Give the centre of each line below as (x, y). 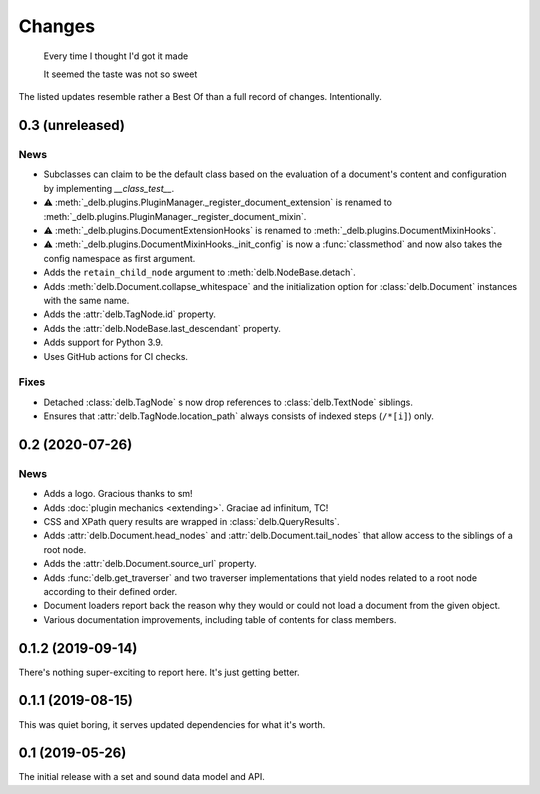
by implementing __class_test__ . (109, 188)
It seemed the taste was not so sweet (120, 74)
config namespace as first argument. (119, 258)
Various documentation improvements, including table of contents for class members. (220, 619)
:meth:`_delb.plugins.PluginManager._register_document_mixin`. (175, 216)
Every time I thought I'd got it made (116, 56)
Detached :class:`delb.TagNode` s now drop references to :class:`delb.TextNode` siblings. (228, 402)
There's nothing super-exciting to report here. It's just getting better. (159, 672)
